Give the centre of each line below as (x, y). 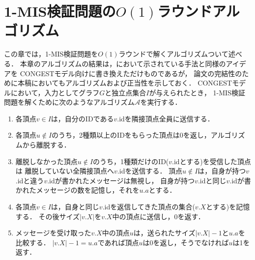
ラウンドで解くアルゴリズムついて (173, 54)
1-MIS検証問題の (60, 11)
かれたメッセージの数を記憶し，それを (77, 190)
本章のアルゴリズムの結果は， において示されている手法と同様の (123, 63)
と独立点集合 (126, 92)
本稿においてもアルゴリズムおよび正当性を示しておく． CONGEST (125, 83)
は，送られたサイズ (164, 233)
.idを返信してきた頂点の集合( (149, 207)
